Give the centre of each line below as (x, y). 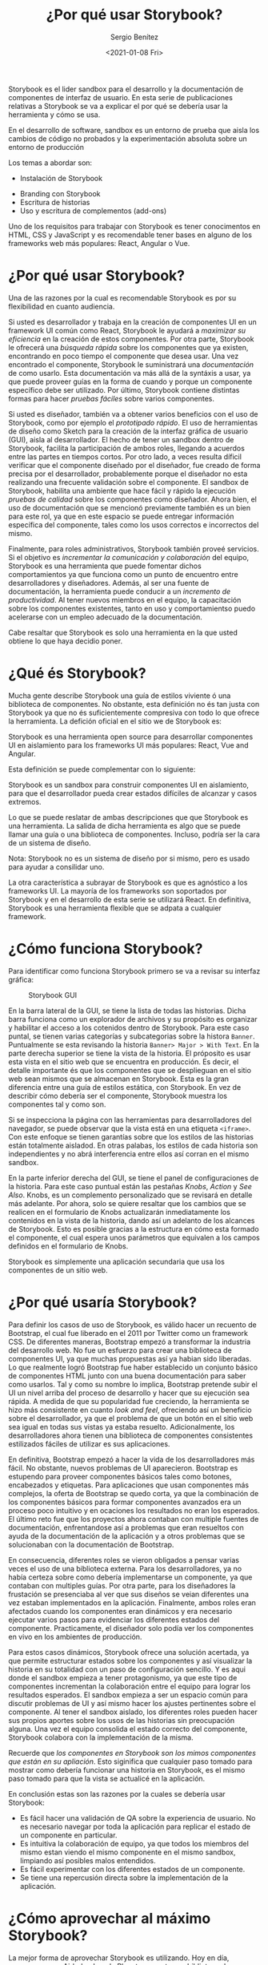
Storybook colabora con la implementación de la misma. (101, 1737)
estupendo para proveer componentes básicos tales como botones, (120, 1476)
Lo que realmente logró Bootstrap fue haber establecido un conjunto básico (133, 1367)
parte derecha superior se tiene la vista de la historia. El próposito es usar (130, 1053)
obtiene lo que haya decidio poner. (65, 641)
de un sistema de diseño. (50, 842)
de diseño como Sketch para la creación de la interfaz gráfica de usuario (128, 431)
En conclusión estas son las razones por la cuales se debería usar (117, 1794)
